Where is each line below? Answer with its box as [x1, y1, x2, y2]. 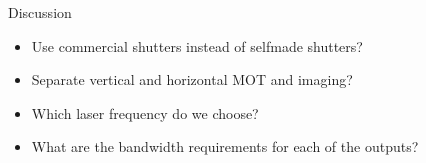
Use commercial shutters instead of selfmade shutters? [31, 35, 363, 56]
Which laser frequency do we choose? [31, 102, 259, 123]
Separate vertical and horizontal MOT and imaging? [31, 69, 353, 90]
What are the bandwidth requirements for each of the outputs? [31, 136, 419, 157]
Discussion [8, 2, 72, 22]
